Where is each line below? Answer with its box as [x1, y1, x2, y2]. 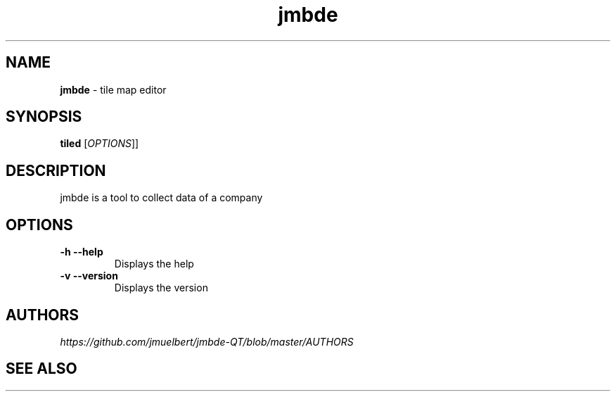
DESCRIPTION [6, 161, 106, 179]
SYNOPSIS [6, 108, 82, 126]
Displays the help [114, 258, 194, 270]
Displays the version [114, 282, 208, 294]
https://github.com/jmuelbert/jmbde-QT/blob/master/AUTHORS [60, 335, 354, 348]
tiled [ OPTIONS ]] [60, 137, 139, 150]
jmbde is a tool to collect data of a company [60, 191, 263, 204]
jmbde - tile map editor [60, 83, 167, 96]
